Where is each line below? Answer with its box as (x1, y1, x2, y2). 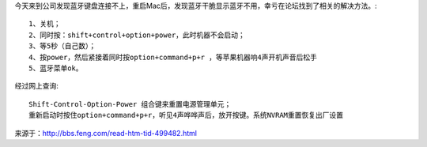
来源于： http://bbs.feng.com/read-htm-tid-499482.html (14, 128, 198, 138)
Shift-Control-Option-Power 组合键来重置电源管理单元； (28, 100, 232, 108)
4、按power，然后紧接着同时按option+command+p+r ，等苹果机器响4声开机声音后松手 (28, 52, 318, 62)
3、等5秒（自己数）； (28, 42, 96, 51)
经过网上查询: (14, 81, 59, 91)
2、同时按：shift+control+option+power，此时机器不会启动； (28, 30, 245, 40)
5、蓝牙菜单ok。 (28, 63, 83, 73)
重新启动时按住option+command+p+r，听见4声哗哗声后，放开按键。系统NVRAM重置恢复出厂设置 (28, 111, 344, 120)
